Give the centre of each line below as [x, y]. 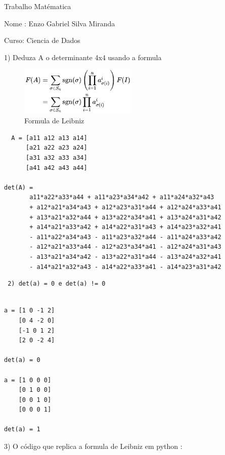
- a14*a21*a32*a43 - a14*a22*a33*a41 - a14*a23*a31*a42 [125, 267]
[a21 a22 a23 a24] [56, 148]
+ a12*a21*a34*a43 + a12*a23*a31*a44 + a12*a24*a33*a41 [125, 207]
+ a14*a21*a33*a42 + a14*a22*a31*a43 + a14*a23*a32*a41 [125, 227]
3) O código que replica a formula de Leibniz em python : [93, 446]
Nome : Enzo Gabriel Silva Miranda [60, 23]
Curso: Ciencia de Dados [42, 40]
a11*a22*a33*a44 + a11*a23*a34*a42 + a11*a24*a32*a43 [122, 197]
